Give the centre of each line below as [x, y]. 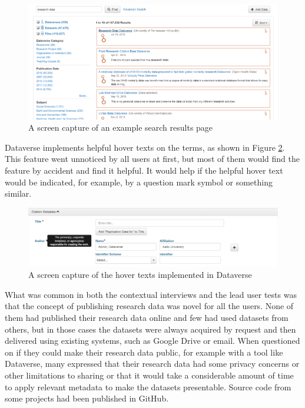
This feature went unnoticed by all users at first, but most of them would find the [152, 159]
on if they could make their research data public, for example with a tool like [144, 352]
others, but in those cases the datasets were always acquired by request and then [150, 329]
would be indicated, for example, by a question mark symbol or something [139, 182]
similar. [18, 193]
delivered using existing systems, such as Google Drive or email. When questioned [152, 341]
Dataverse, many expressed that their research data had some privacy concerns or [152, 364]
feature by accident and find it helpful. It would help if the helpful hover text [144, 170]
